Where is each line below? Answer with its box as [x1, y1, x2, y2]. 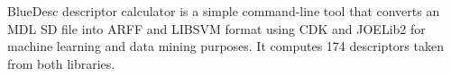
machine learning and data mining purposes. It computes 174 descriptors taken [7, 37, 444, 55]
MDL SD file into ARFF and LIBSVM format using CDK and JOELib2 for [7, 19, 426, 38]
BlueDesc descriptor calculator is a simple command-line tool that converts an [7, 2, 440, 20]
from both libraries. [7, 54, 115, 72]
